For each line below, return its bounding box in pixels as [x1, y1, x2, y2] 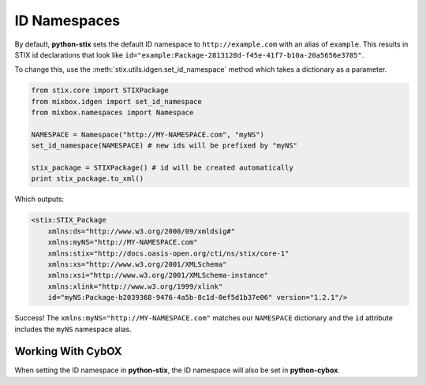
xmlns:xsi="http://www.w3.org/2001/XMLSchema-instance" [47, 271, 269, 280]
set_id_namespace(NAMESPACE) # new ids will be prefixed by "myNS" [31, 141, 298, 150]
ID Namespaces [14, 12, 121, 29]
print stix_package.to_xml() [31, 174, 144, 183]
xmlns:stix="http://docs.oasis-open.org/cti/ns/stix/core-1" [47, 249, 290, 258]
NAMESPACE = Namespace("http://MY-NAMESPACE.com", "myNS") [31, 130, 264, 139]
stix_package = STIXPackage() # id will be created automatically [31, 163, 293, 173]
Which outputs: [14, 194, 65, 204]
